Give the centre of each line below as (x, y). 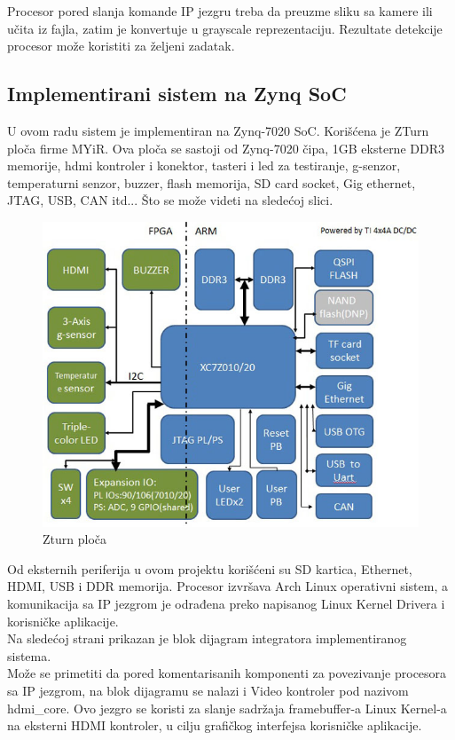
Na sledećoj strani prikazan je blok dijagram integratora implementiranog (207, 638)
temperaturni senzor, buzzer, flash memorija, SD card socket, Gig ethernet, (212, 182)
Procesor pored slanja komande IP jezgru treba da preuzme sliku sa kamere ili (220, 11)
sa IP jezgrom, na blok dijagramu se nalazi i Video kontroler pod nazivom (208, 690)
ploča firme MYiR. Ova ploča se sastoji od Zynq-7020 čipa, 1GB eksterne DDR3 (226, 148)
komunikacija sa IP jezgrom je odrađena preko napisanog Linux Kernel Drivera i (226, 604)
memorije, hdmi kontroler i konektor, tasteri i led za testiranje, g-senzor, (204, 165)
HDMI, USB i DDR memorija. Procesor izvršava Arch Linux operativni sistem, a (227, 586)
